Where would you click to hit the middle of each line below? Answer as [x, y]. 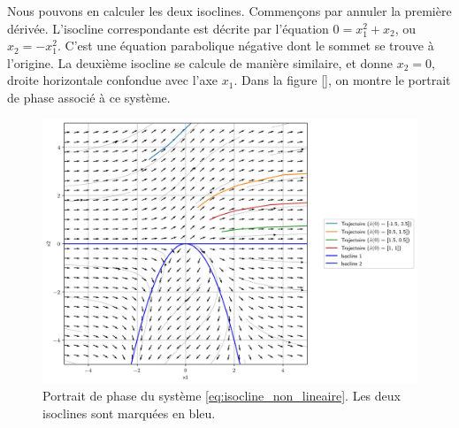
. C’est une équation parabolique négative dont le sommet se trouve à [245, 46]
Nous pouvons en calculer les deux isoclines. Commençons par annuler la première [229, 11]
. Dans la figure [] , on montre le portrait [342, 80]
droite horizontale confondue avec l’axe [113, 80]
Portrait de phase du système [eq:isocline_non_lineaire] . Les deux [222, 396]
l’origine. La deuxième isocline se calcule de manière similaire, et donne [200, 62]
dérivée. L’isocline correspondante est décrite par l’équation [168, 28]
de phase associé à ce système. [89, 97]
